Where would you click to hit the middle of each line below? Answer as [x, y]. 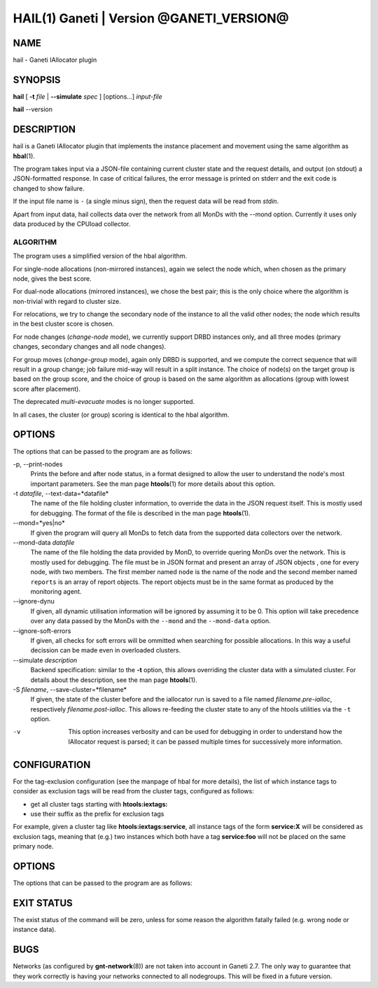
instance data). [35, 930]
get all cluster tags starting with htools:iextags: [99, 804]
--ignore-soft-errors [42, 631]
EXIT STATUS [43, 903]
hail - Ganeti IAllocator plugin [55, 60]
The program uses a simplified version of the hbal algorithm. [100, 256]
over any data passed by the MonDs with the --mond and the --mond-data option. [150, 621]
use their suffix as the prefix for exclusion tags [97, 814]
